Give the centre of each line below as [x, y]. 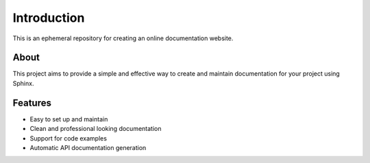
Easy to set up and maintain [69, 119]
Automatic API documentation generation [88, 147]
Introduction [49, 18]
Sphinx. [23, 83]
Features [32, 103]
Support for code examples [69, 138]
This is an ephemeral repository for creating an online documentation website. [123, 38]
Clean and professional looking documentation [96, 129]
